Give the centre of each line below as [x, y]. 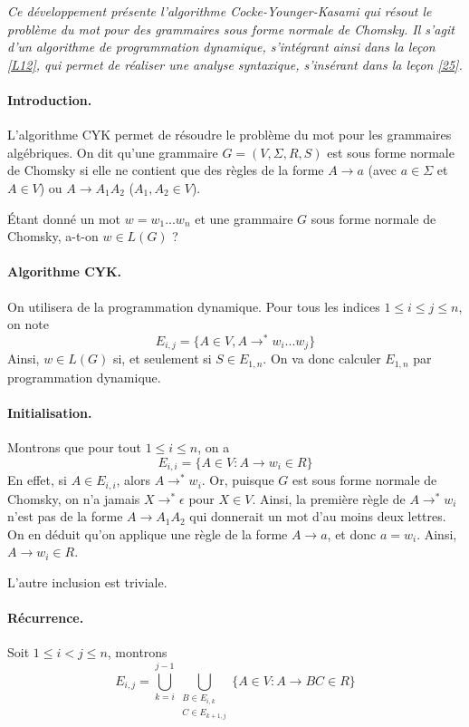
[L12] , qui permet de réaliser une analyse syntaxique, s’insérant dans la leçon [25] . [235, 64]
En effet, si [37, 480]
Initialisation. [50, 412]
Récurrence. [46, 618]
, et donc [352, 533]
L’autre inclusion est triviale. [87, 582]
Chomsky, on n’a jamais [74, 498]
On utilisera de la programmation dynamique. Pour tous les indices [194, 306]
